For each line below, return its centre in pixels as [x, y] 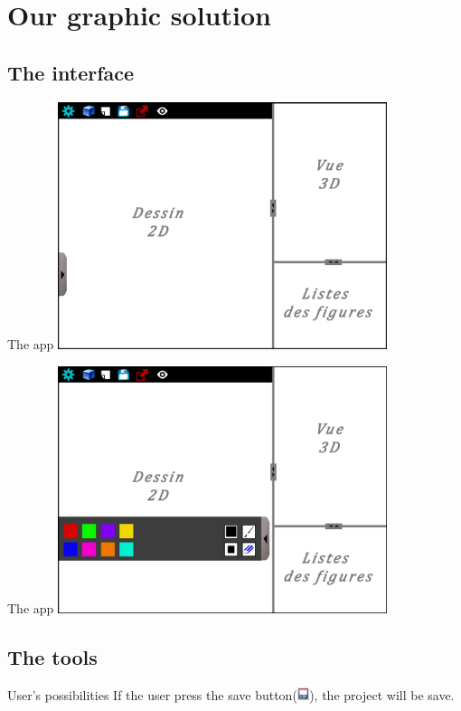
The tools [52, 656]
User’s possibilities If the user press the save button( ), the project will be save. [231, 694]
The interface [71, 72]
